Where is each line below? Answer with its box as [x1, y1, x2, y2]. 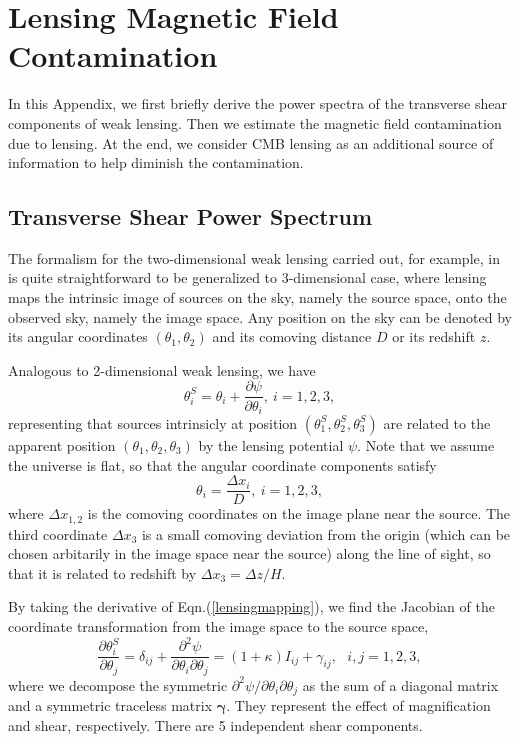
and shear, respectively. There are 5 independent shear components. [8, 714, 423, 735]
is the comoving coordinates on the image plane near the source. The [87, 503, 511, 524]
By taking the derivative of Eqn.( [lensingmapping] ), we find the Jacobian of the [8, 596, 495, 617]
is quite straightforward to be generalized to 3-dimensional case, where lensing [8, 267, 487, 288]
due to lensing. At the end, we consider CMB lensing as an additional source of [8, 132, 494, 153]
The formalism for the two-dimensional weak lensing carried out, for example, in [8, 247, 500, 268]
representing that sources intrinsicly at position [8, 412, 298, 433]
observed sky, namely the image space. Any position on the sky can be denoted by [8, 306, 513, 327]
